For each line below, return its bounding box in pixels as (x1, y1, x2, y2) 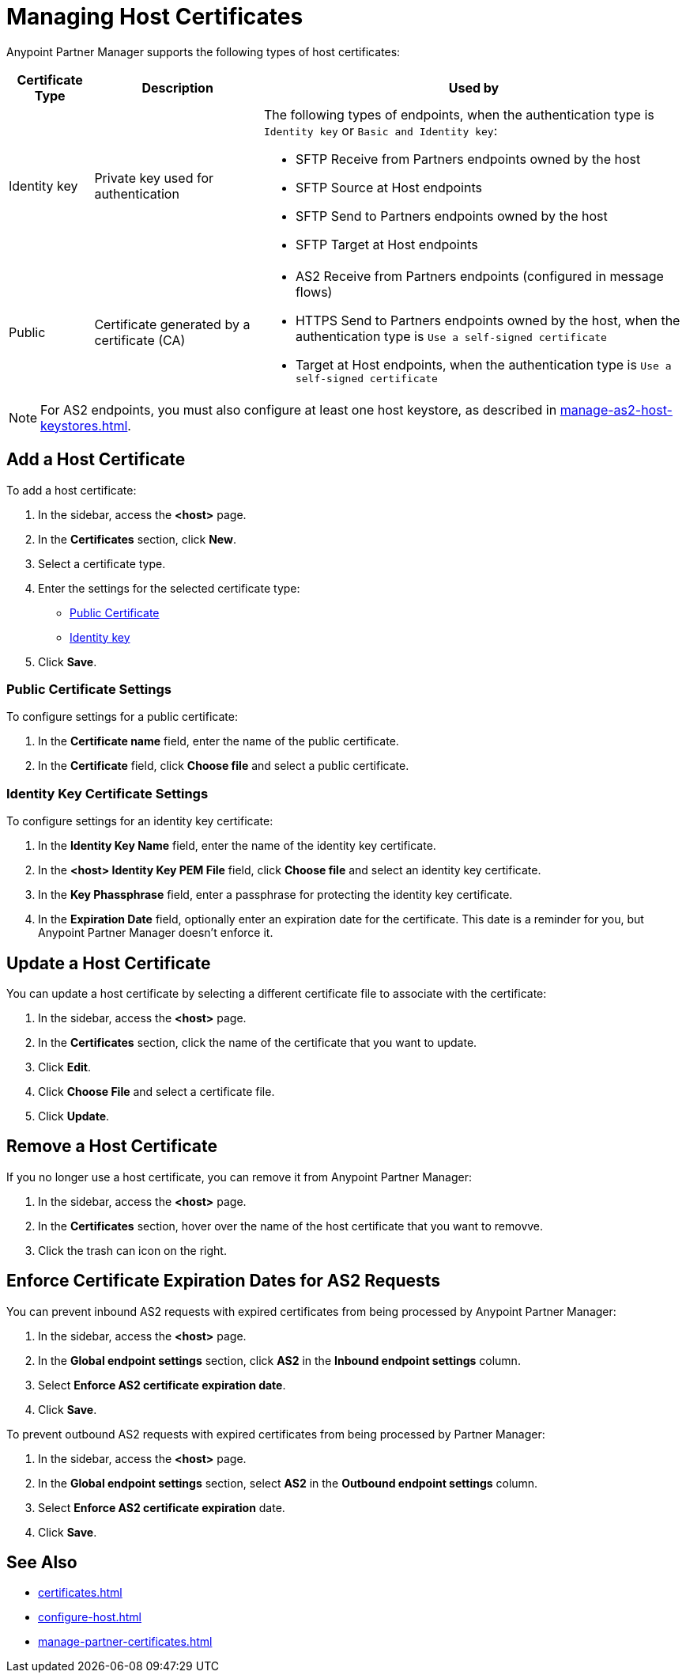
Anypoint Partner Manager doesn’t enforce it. (38, 926, 273, 940)
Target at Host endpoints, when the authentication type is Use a (295, 356, 672, 373)
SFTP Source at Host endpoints (295, 179, 482, 195)
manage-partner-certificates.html (38, 1635, 213, 1649)
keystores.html (40, 417, 128, 434)
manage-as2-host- (560, 401, 673, 418)
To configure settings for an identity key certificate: (6, 814, 273, 828)
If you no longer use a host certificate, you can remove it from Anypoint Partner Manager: (6, 1169, 472, 1184)
